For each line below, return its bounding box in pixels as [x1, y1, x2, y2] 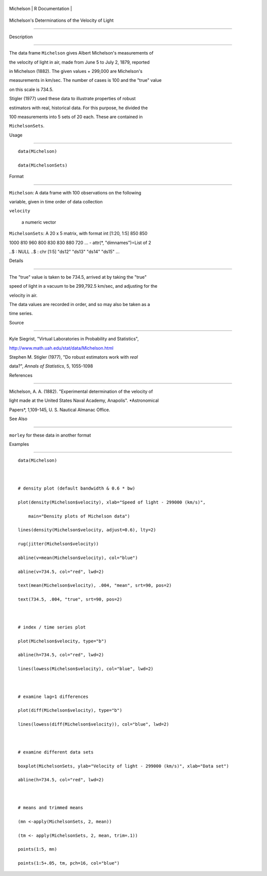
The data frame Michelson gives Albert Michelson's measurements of [9, 50, 154, 56]
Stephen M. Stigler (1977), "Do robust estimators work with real [9, 354, 138, 360]
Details [9, 258, 23, 264]
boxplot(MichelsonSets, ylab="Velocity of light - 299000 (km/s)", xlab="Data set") [18, 763, 229, 769]
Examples [9, 441, 29, 447]
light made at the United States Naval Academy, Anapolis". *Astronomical [9, 397, 159, 404]
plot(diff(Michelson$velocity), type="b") [18, 707, 123, 713]
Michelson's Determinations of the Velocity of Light [9, 17, 114, 23]
